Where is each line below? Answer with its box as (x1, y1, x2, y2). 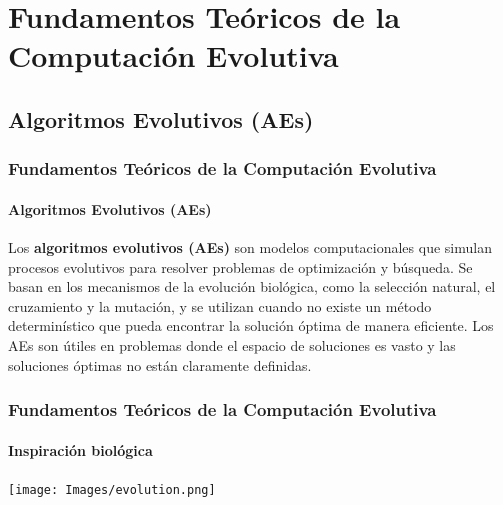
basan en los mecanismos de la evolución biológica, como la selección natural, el (8, 276, 496, 297)
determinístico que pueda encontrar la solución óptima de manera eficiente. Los (8, 315, 494, 336)
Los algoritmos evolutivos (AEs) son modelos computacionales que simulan (8, 236, 492, 257)
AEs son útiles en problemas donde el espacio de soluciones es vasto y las (8, 334, 456, 355)
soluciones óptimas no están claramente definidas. (8, 354, 312, 375)
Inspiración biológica (8, 439, 153, 460)
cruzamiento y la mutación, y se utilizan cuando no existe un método (8, 295, 432, 316)
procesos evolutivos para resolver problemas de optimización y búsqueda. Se (8, 256, 473, 277)
